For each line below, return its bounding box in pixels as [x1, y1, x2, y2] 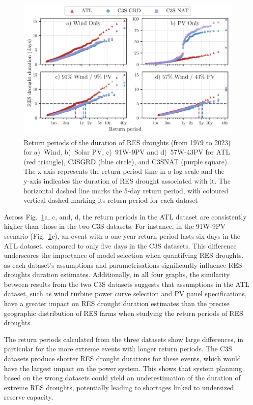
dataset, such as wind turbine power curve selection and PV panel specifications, [4, 288, 247, 299]
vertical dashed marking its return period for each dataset [24, 195, 198, 205]
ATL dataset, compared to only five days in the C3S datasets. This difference [4, 240, 237, 250]
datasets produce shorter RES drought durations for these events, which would [4, 353, 241, 364]
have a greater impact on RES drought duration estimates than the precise [4, 298, 229, 309]
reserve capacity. [4, 392, 54, 402]
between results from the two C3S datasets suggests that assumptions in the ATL [4, 279, 250, 289]
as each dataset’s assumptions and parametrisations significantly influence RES [4, 259, 242, 270]
